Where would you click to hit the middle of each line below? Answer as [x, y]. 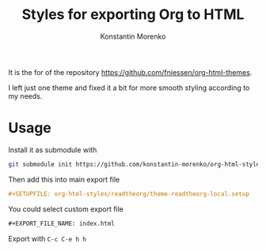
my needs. [25, 96]
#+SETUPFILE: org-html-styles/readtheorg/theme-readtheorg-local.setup [129, 194]
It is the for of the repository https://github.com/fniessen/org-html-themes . [130, 72]
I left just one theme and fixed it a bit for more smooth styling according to [129, 88]
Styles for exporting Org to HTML [133, 15]
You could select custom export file [66, 209]
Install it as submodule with [53, 150]
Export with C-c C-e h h [47, 238]
